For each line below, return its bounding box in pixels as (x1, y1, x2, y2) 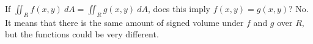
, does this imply (147, 2, 210, 14)
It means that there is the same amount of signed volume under (5, 16, 244, 28)
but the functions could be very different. (5, 28, 159, 40)
